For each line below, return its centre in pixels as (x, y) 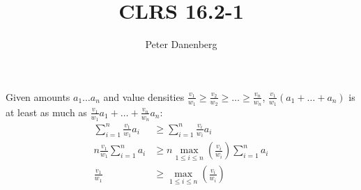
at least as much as (46, 112)
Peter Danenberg (181, 44)
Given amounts (38, 96)
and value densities (144, 96)
